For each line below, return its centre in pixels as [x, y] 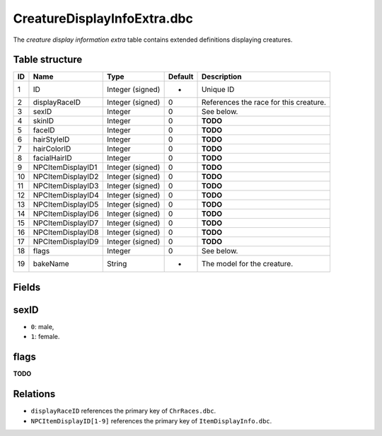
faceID [44, 130]
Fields [27, 287]
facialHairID [52, 158]
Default [181, 76]
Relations [34, 394]
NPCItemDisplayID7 [66, 223]
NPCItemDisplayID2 [66, 177]
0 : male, [42, 326]
